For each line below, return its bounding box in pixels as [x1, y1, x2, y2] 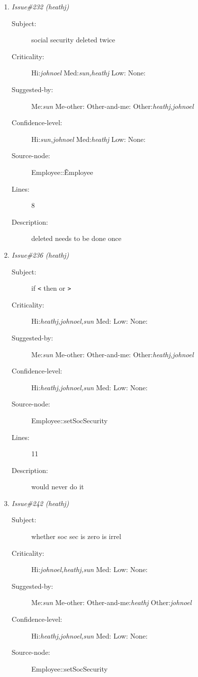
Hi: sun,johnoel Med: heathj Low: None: [31, 134, 146, 144]
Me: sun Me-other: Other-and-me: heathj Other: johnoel [31, 597, 192, 608]
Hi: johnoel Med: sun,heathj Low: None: [31, 68, 146, 78]
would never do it [31, 481, 84, 492]
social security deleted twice [31, 34, 115, 45]
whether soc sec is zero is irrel [31, 531, 121, 542]
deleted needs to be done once [31, 233, 122, 243]
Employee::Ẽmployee [31, 167, 93, 177]
